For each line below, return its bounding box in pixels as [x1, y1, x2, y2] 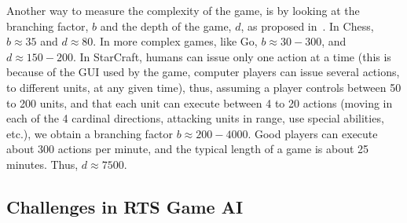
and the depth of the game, [100, 17, 232, 34]
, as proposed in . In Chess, [240, 17, 374, 34]
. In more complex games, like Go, [93, 33, 258, 49]
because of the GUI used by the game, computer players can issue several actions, [6, 64, 400, 80]
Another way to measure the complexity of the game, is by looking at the [6, 2, 360, 18]
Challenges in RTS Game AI [6, 194, 244, 218]
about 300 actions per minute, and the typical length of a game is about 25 [6, 141, 369, 157]
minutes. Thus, [6, 155, 79, 172]
